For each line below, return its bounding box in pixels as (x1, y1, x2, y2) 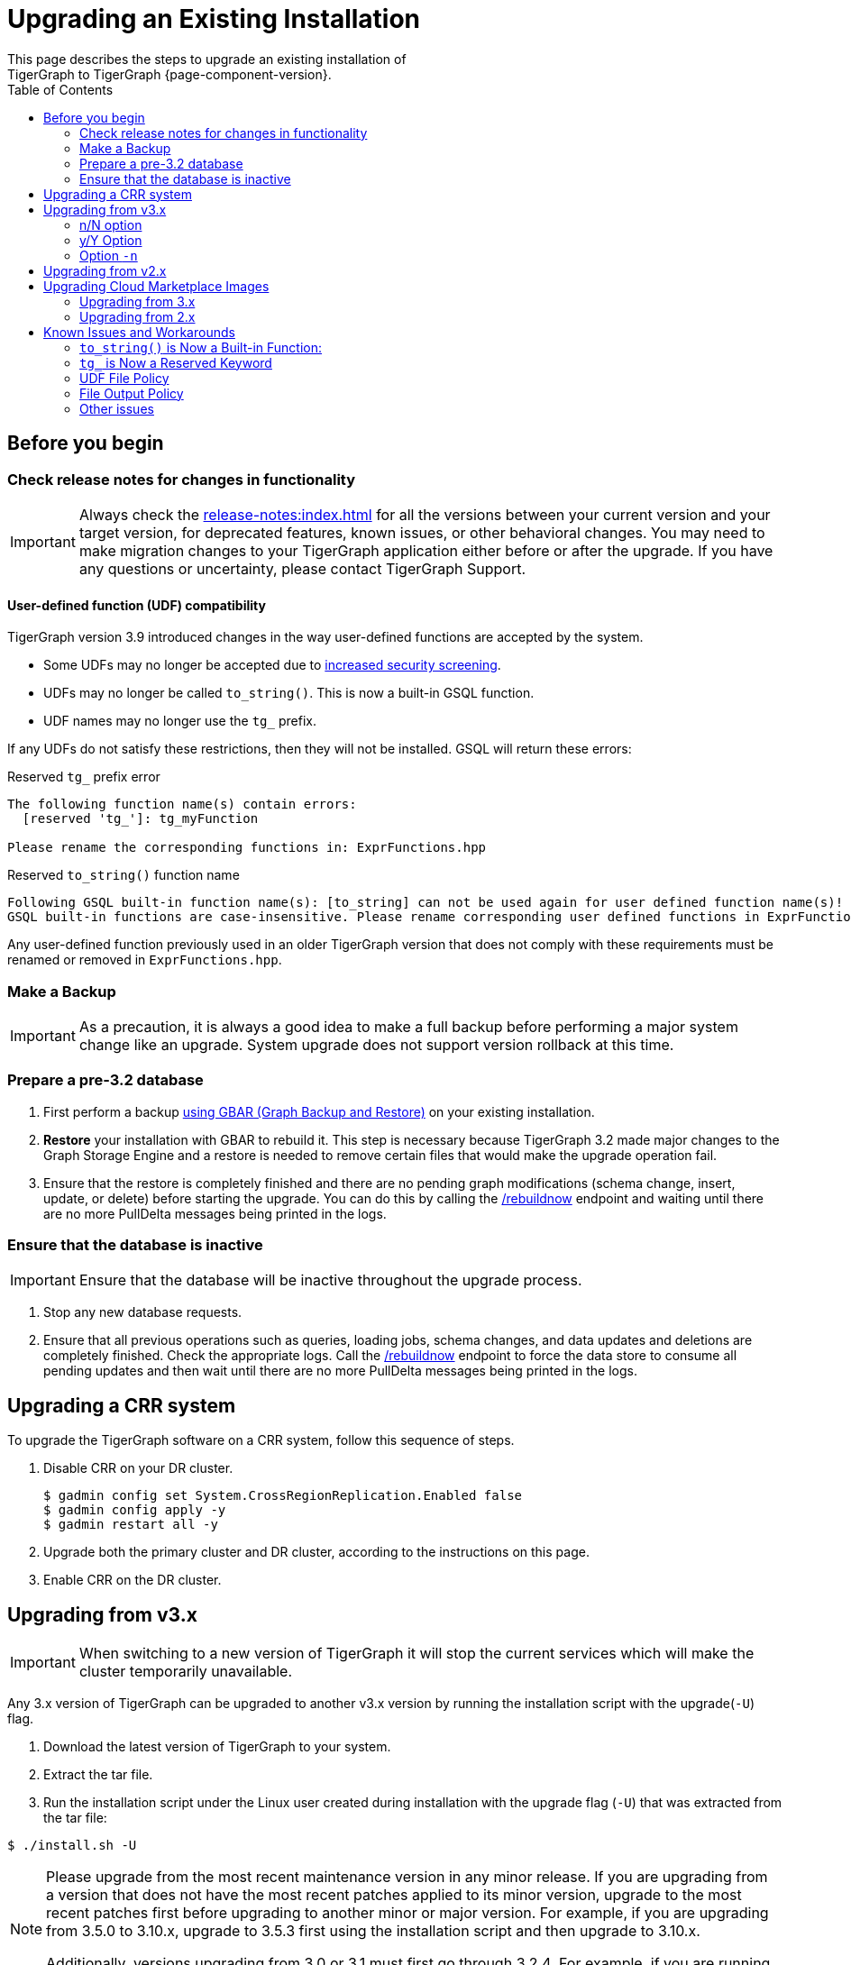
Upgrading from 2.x (79, 308, 196, 324)
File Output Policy (79, 385, 184, 401)
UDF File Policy (79, 370, 169, 386)
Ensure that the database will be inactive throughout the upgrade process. (78, 1271, 582, 1290)
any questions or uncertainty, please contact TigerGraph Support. (78, 559, 526, 578)
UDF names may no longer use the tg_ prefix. (43, 713, 316, 729)
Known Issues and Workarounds (43, 324, 235, 340)
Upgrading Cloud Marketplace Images (43, 278, 270, 294)
